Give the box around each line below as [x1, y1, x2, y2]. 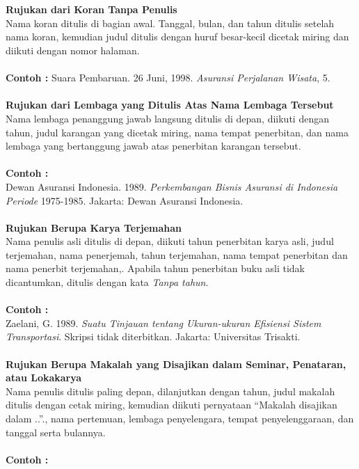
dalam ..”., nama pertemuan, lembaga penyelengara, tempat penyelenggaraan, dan [6, 411, 354, 425]
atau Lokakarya [6, 370, 82, 385]
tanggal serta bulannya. [6, 424, 106, 439]
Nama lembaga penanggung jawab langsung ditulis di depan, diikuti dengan [6, 111, 329, 125]
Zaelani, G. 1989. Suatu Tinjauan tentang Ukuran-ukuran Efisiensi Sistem [6, 315, 321, 330]
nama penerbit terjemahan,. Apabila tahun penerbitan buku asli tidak [6, 261, 305, 276]
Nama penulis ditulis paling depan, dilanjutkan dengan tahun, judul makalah [6, 383, 335, 398]
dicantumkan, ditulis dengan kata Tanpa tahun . [6, 275, 209, 289]
